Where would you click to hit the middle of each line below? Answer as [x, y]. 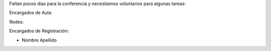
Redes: [17, 22]
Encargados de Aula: [31, 13]
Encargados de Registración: [39, 31]
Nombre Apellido [39, 40]
